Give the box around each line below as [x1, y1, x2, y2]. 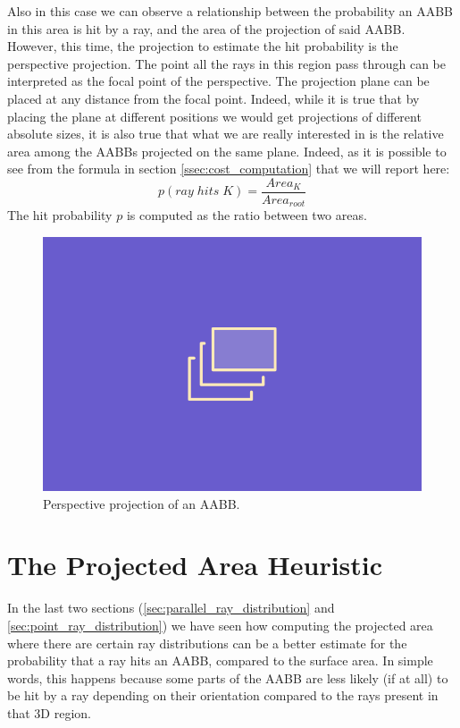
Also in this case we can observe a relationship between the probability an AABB [7, 2, 454, 20]
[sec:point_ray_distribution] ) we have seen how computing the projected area [7, 616, 433, 634]
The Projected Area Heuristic [7, 546, 383, 583]
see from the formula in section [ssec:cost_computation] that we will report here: [7, 159, 450, 178]
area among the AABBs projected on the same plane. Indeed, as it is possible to [7, 141, 447, 160]
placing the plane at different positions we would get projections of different [7, 106, 422, 125]
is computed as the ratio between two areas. [126, 206, 367, 224]
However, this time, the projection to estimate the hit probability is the [7, 37, 398, 55]
